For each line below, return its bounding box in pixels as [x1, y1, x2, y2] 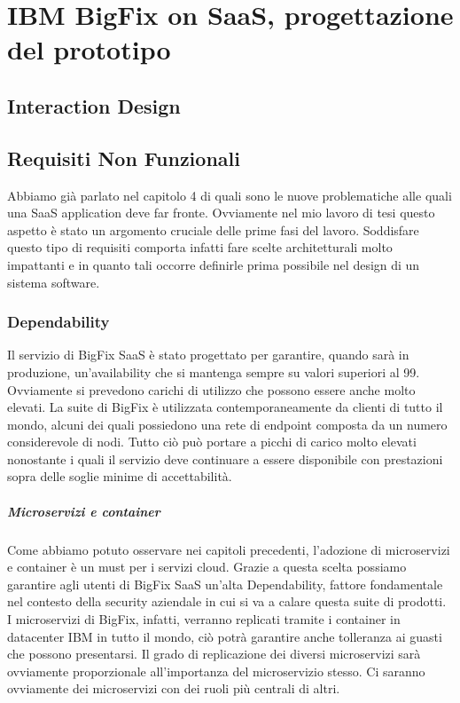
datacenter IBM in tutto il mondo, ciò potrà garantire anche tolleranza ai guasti [7, 627, 442, 645]
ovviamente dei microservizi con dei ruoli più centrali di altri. [7, 679, 340, 698]
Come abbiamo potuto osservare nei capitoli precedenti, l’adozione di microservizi [7, 540, 450, 558]
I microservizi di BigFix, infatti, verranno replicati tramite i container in [7, 610, 401, 628]
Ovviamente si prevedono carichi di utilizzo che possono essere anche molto [7, 380, 416, 399]
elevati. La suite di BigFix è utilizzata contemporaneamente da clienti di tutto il [7, 398, 443, 416]
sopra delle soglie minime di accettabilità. [7, 467, 232, 486]
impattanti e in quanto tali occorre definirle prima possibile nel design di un [7, 255, 420, 273]
